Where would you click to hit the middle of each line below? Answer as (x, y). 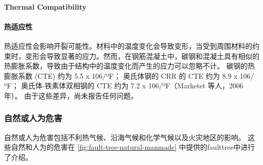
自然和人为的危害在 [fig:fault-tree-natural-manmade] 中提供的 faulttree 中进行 (133, 147)
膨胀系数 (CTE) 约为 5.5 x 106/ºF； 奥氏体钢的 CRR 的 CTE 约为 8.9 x (121, 75)
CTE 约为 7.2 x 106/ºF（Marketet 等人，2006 (170, 86)
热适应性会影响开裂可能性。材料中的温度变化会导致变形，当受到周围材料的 (128, 45)
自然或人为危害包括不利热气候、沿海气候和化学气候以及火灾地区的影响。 (125, 137)
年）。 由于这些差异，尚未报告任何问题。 (71, 95)
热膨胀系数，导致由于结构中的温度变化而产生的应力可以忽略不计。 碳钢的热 (129, 66)
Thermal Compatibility (45, 6)
